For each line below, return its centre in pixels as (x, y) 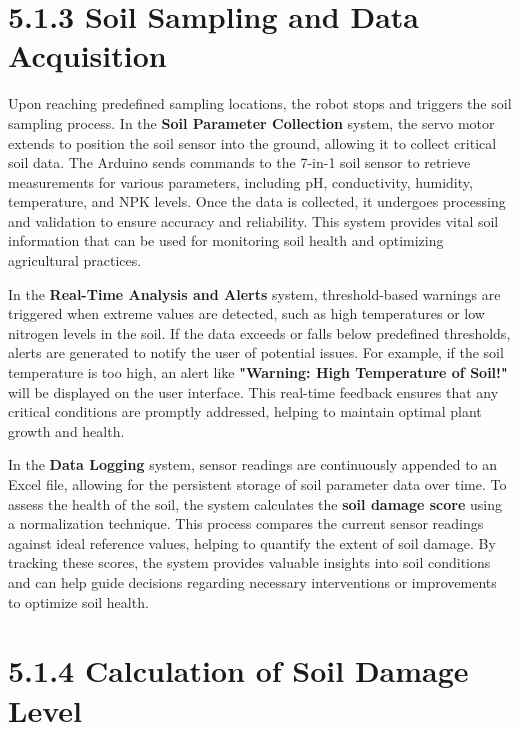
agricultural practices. (75, 260)
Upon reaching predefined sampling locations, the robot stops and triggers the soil (260, 103)
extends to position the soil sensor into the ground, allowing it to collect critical (252, 142)
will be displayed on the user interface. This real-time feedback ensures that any (253, 391)
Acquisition (87, 55)
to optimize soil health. (78, 601)
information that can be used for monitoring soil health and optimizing (226, 240)
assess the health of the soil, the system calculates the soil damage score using (255, 503)
